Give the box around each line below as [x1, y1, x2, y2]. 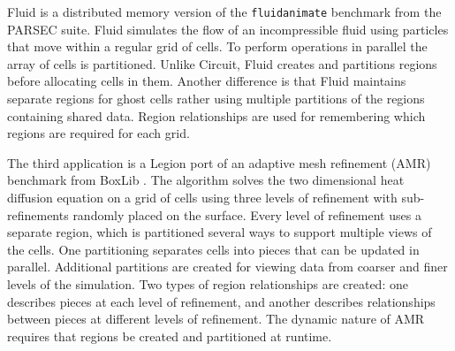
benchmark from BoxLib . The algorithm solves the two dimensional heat [7, 171, 405, 189]
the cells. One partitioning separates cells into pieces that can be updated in [7, 240, 420, 258]
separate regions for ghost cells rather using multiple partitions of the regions [7, 89, 425, 108]
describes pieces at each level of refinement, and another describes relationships [7, 292, 436, 310]
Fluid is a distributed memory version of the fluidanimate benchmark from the [7, 3, 442, 20]
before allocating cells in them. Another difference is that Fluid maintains [7, 72, 406, 90]
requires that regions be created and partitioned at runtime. [7, 326, 332, 345]
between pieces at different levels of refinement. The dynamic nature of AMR [7, 309, 425, 328]
